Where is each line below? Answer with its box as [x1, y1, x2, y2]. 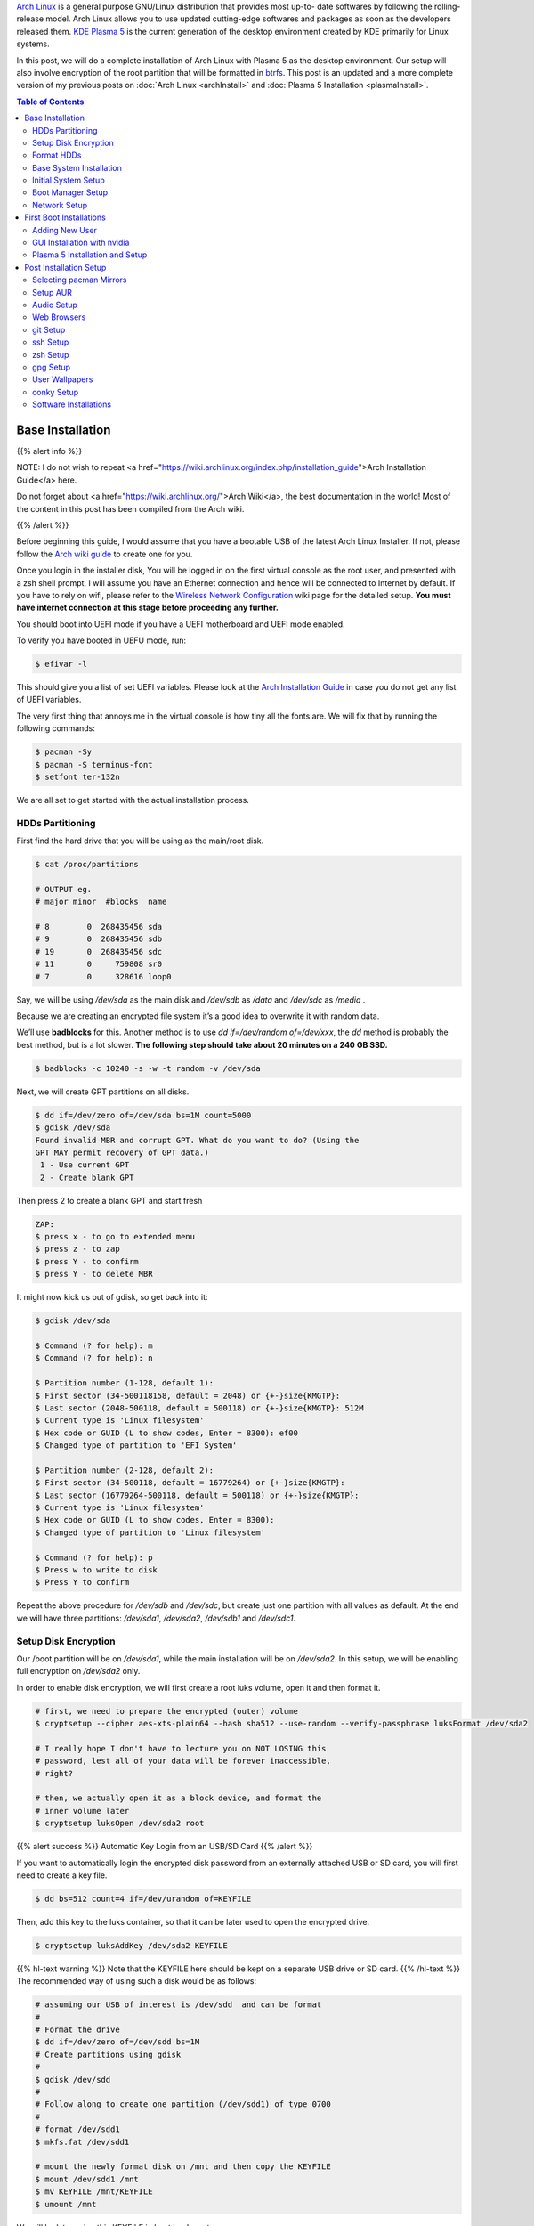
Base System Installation [32, 162, 122, 173]
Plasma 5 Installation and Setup [32, 249, 148, 260]
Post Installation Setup [24, 262, 107, 272]
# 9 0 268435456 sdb [35, 934, 163, 944]
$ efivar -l [35, 659, 88, 670]
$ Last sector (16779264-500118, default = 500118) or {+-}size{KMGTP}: [35, 1490, 360, 1500]
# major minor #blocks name [35, 897, 167, 907]
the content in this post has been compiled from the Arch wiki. [16, 503, 245, 514]
